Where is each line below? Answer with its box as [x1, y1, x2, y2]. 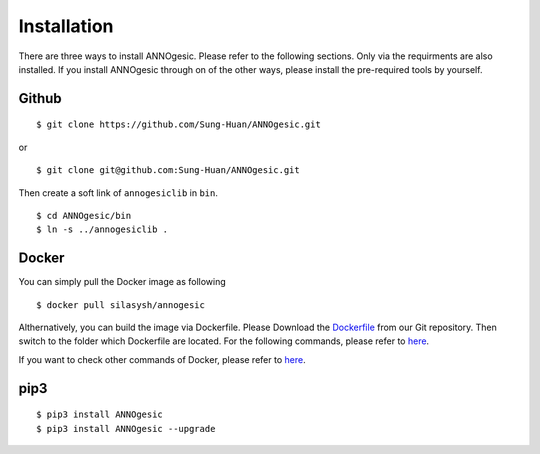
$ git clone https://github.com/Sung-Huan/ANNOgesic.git [36, 119, 322, 130]
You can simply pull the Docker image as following [18, 276, 227, 288]
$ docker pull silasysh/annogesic [36, 299, 205, 310]
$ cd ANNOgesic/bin [36, 210, 132, 221]
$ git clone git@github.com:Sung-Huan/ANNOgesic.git [36, 165, 300, 176]
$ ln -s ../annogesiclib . [36, 224, 169, 235]
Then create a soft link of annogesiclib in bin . [18, 186, 219, 199]
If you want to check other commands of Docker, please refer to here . [18, 353, 306, 365]
